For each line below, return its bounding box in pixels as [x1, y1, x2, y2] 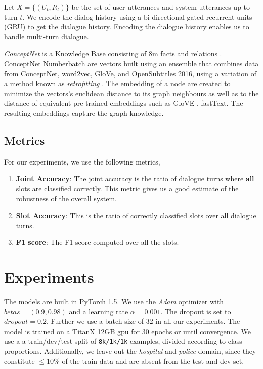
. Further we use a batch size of [46, 316, 144, 326]
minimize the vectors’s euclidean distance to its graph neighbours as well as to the [4, 88, 259, 98]
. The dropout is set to [160, 306, 231, 316]
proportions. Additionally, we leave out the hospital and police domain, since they [4, 346, 256, 356]
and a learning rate [69, 306, 128, 316]
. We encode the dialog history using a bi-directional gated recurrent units [22, 11, 252, 22]
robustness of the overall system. [16, 193, 117, 203]
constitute [4, 355, 35, 366]
